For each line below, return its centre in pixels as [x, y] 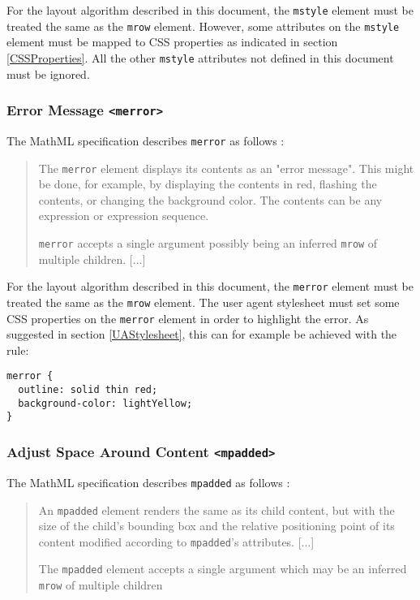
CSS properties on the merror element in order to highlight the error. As [188, 318]
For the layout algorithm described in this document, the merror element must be [210, 286]
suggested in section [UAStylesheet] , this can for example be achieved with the [202, 334]
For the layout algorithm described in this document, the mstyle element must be [210, 10]
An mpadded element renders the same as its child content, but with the [216, 509]
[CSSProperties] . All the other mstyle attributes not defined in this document [200, 57]
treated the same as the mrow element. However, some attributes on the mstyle [203, 26]
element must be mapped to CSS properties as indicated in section [172, 42]
